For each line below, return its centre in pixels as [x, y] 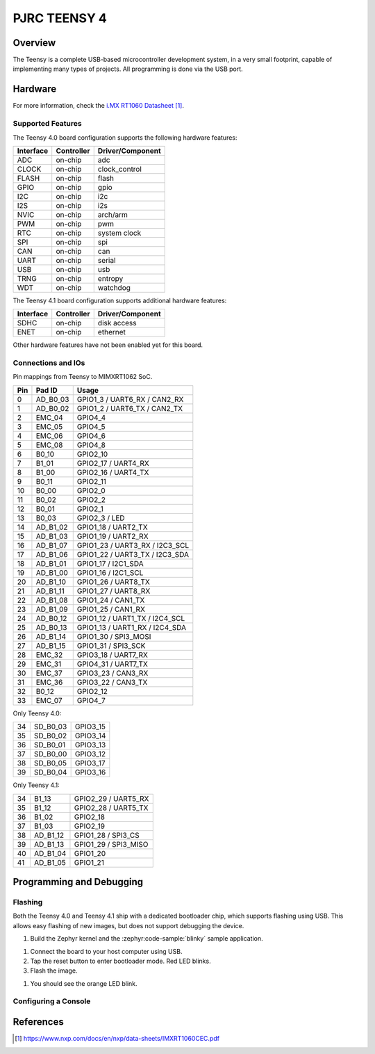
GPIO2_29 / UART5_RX [111, 798]
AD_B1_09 [52, 609]
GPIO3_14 [90, 736]
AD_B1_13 [49, 844]
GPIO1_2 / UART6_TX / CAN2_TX [130, 408]
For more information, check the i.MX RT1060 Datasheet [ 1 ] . [98, 106]
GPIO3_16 [90, 772]
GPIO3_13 [90, 745]
